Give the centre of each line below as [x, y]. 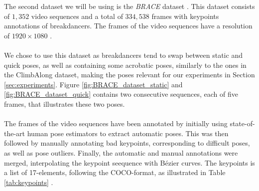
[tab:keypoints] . [29, 182]
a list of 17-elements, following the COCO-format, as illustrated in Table [115, 172]
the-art [15, 133]
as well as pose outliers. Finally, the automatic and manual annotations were [121, 152]
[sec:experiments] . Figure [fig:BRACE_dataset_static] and [93, 84]
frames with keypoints [185, 16]
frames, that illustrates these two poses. [65, 103]
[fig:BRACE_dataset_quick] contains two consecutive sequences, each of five [121, 94]
